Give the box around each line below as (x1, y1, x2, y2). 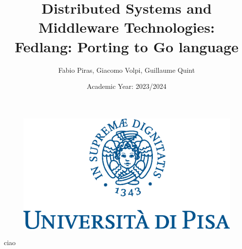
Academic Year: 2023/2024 (87, 81, 167, 91)
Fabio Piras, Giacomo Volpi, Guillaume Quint (58, 64, 195, 75)
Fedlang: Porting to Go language (15, 36, 239, 56)
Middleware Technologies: (38, 17, 215, 37)
